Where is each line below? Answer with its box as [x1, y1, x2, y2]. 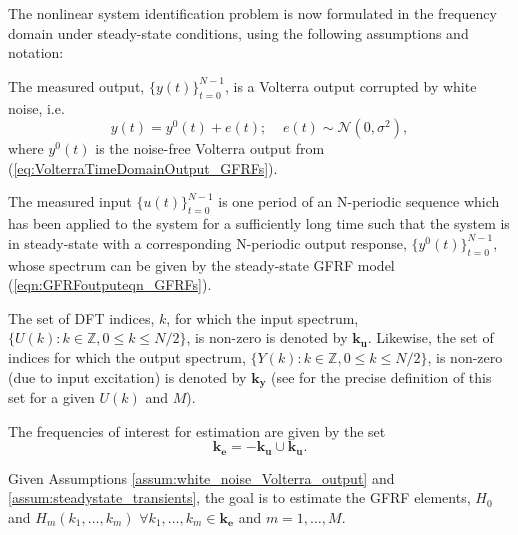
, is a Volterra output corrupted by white [224, 75, 477, 96]
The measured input [8, 191, 132, 212]
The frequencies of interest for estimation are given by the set [8, 420, 386, 441]
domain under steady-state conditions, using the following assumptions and [8, 22, 469, 43]
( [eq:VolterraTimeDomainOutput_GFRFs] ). [8, 157, 278, 178]
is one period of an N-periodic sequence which [218, 191, 500, 212]
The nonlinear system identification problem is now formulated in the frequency [8, 3, 497, 23]
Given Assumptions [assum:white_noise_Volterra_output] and [8, 467, 395, 488]
